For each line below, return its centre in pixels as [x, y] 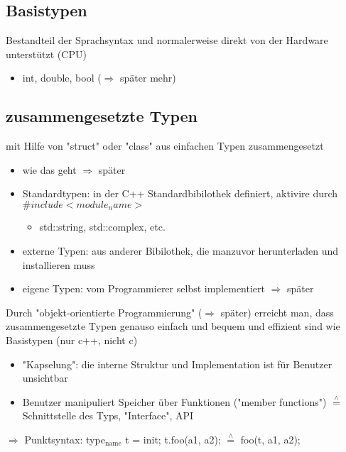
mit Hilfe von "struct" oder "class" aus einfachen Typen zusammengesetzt [165, 146]
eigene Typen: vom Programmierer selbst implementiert [144, 288]
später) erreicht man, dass [277, 312]
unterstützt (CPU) [46, 54]
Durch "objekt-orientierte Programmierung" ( [104, 312]
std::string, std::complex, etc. [102, 227]
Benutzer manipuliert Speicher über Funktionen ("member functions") [174, 401]
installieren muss [59, 264]
